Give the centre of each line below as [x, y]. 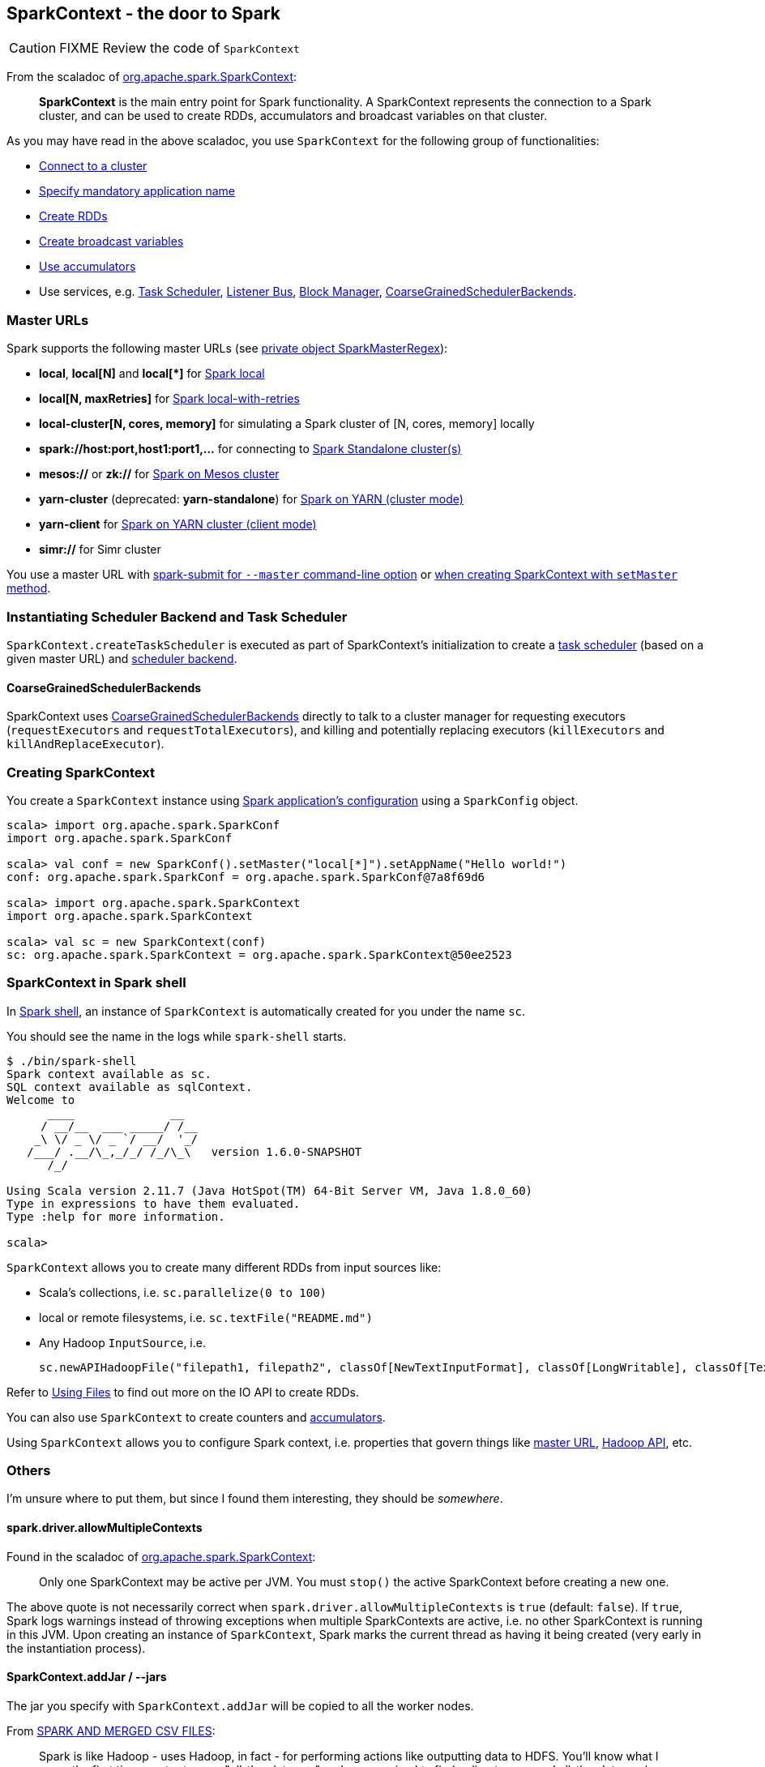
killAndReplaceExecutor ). [85, 744]
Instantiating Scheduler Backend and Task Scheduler [177, 616]
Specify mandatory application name [137, 191]
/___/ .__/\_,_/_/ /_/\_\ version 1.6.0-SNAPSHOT [194, 1151]
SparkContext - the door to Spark [144, 13]
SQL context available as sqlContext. [130, 1087]
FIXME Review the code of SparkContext [179, 48]
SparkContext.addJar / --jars [87, 1677]
